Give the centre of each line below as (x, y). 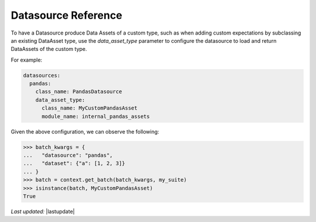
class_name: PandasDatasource (79, 92)
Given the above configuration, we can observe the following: (85, 131)
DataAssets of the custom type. (49, 49)
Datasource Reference (66, 15)
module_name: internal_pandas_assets (96, 116)
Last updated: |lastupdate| (43, 211)
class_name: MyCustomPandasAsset (90, 108)
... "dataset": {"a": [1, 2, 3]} (74, 163)
